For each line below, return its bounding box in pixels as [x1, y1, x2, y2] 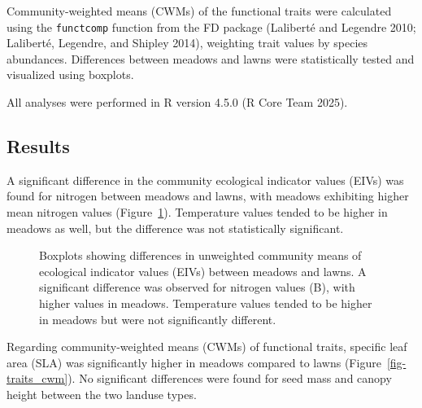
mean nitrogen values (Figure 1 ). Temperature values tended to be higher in [7, 204, 388, 221]
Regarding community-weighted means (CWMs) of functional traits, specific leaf [7, 338, 407, 355]
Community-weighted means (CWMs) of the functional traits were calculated [7, 2, 392, 19]
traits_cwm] [7, 370, 68, 387]
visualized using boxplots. [7, 66, 134, 83]
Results [7, 134, 70, 159]
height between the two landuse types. [7, 385, 197, 402]
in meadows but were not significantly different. [39, 310, 276, 327]
